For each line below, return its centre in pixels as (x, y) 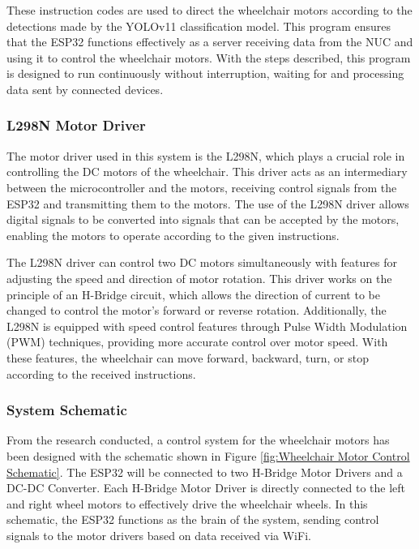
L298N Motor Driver (76, 125)
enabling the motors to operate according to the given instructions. (173, 235)
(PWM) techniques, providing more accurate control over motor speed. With (197, 342)
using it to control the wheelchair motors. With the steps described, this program (209, 57)
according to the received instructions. (101, 373)
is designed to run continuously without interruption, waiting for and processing (205, 73)
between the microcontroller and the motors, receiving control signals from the (202, 187)
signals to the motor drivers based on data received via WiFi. (159, 535)
